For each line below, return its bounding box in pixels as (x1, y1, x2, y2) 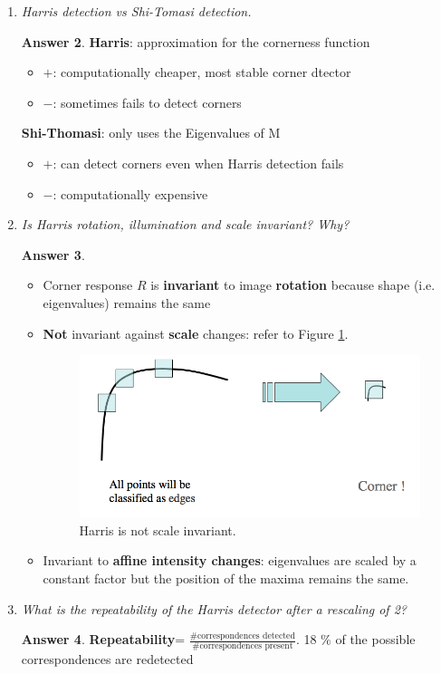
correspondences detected (197, 631, 295, 640)
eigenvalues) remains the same (43, 293, 211, 312)
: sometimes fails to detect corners (53, 92, 242, 111)
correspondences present (199, 640, 293, 650)
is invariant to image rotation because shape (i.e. (150, 275, 436, 294)
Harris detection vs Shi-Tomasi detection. (21, 2, 252, 20)
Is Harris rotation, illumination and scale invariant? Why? (21, 215, 350, 234)
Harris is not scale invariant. (79, 520, 236, 539)
